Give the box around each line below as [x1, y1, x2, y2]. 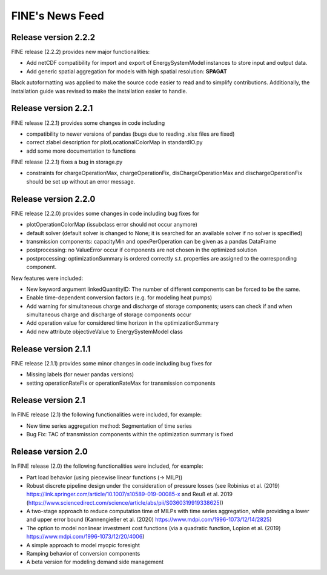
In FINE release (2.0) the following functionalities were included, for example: [11, 462, 203, 470]
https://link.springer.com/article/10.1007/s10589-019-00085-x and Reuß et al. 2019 [26, 491, 233, 498]
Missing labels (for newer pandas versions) [26, 371, 134, 378]
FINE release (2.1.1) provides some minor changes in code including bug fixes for [11, 359, 213, 367]
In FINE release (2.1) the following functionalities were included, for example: [11, 411, 202, 418]
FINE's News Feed [11, 9, 104, 22]
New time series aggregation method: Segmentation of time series [26, 422, 192, 430]
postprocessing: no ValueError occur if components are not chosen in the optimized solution [26, 246, 257, 254]
